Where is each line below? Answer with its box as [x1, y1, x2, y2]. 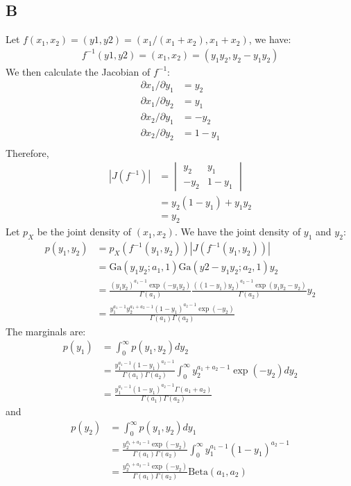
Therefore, [6, 145, 49, 160]
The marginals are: [6, 324, 86, 338]
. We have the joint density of [174, 224, 301, 239]
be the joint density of [37, 224, 132, 239]
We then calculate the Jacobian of [6, 64, 151, 78]
